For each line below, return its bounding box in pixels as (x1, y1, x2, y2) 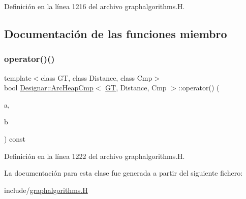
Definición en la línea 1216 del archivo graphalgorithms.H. (4, 1, 185, 11)
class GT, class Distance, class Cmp (41, 72, 152, 83)
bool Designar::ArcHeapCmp (4, 82, 94, 93)
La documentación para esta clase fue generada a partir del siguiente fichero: (4, 168, 243, 178)
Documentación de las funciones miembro (4, 25, 227, 41)
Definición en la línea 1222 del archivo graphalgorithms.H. (4, 150, 185, 161)
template (4, 72, 32, 83)
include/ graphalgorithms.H (4, 184, 88, 195)
